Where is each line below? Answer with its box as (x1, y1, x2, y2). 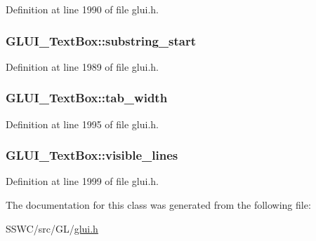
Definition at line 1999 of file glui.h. (6, 174, 159, 188)
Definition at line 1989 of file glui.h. (6, 59, 159, 74)
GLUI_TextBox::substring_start (6, 32, 197, 49)
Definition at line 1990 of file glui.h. (6, 2, 159, 16)
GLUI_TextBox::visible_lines (6, 146, 178, 164)
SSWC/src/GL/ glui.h (6, 221, 98, 235)
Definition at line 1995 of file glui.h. (6, 116, 159, 131)
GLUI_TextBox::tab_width (6, 89, 168, 106)
